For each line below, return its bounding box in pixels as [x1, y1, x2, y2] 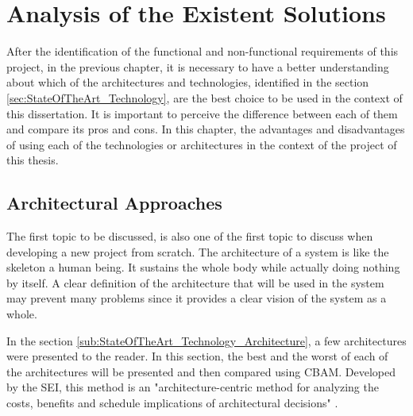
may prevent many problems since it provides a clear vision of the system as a [6, 290, 387, 306]
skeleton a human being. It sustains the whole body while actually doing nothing [6, 259, 400, 275]
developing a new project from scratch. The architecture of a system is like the [6, 243, 389, 260]
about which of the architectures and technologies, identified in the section [6, 74, 369, 91]
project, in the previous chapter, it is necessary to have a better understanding [6, 58, 389, 75]
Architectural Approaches [6, 191, 222, 215]
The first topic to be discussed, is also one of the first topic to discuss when [6, 228, 373, 245]
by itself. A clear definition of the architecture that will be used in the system [6, 274, 384, 291]
